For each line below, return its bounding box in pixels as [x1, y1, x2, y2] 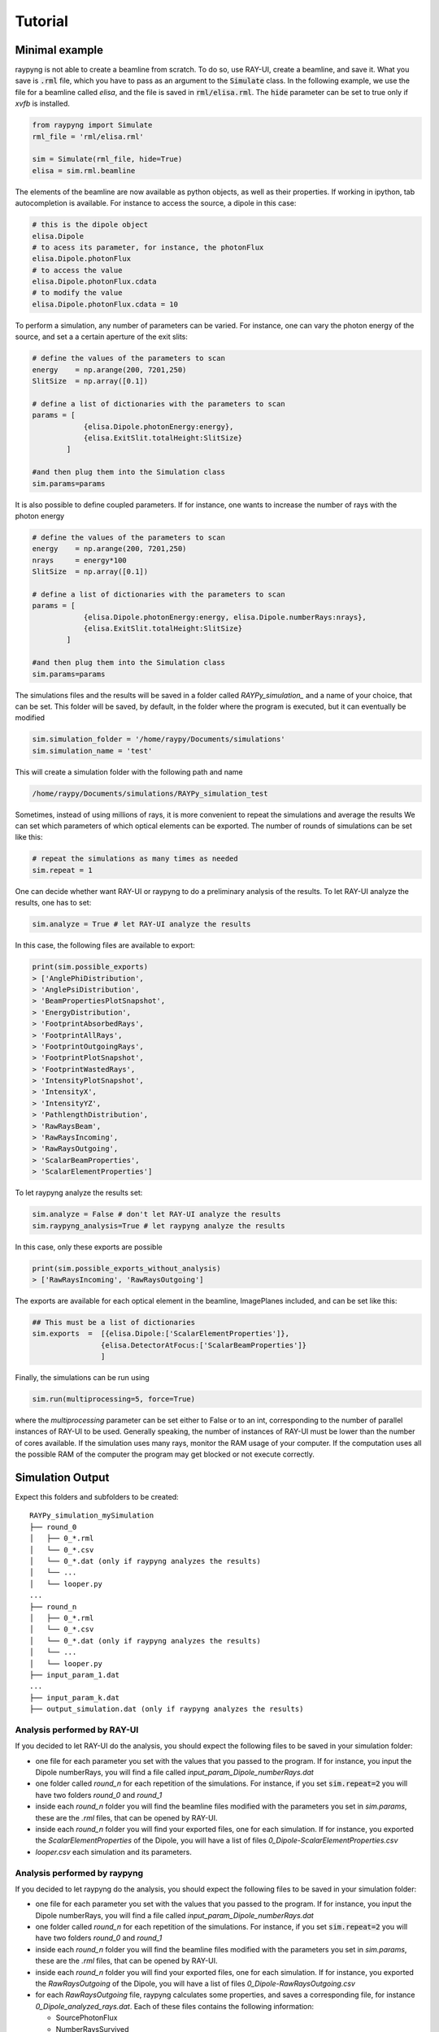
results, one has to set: [15, 898, 92, 908]
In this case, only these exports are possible [15, 1242, 163, 1252]
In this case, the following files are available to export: [15, 940, 195, 950]
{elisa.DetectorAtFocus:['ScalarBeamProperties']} [100, 1340, 307, 1349]
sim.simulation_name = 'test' [32, 746, 153, 755]
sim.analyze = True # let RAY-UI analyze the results [32, 919, 251, 929]
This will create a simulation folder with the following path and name [15, 766, 243, 776]
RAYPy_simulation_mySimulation [29, 1511, 154, 1520]
